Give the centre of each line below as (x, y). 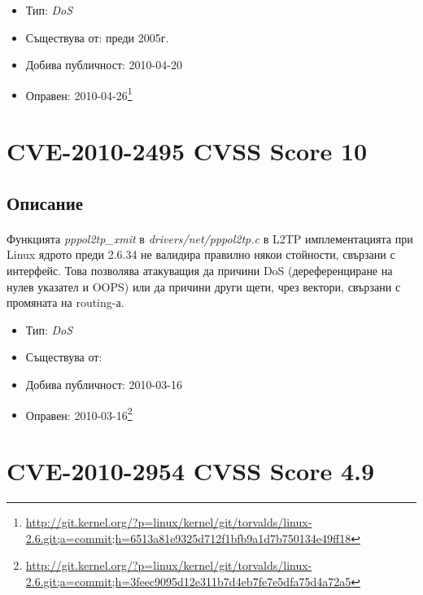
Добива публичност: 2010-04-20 (104, 65)
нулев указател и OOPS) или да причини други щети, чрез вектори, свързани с (204, 286)
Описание (45, 202)
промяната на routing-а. (65, 302)
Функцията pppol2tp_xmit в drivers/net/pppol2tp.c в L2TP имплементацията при (210, 238)
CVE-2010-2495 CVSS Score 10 (187, 151)
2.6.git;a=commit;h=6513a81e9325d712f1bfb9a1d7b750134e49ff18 (188, 538)
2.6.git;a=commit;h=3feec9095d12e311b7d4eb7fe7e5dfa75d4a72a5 (188, 581)
